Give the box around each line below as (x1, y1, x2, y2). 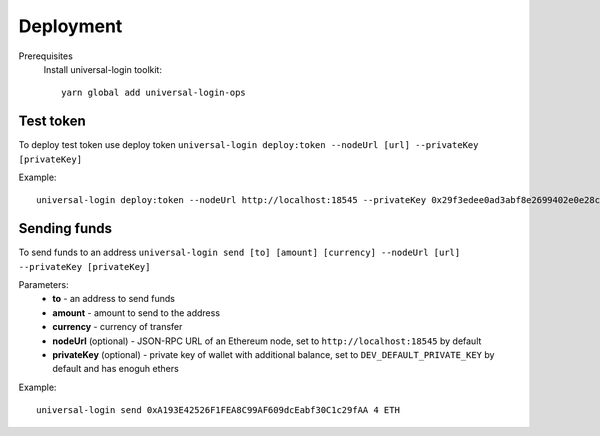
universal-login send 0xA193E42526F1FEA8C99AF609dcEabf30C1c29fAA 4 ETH (36, 405, 400, 416)
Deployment (18, 15, 123, 37)
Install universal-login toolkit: (43, 63, 162, 75)
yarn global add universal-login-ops (61, 87, 247, 99)
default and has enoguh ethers (52, 363, 179, 375)
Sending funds (18, 220, 113, 237)
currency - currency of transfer (52, 321, 183, 333)
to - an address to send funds (52, 293, 175, 305)
